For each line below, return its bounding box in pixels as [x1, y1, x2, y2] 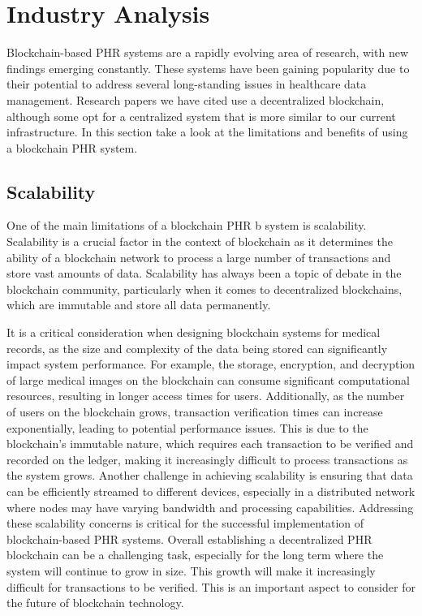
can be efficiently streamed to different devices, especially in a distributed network [6, 482, 416, 499]
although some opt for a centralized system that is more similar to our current [6, 107, 396, 124]
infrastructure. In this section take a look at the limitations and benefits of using [6, 123, 408, 140]
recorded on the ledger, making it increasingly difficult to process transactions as [6, 450, 408, 467]
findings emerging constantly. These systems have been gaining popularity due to [6, 59, 410, 76]
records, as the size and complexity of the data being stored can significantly [6, 339, 388, 356]
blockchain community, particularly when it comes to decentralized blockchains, [6, 280, 403, 297]
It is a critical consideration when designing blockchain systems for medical [6, 324, 381, 341]
